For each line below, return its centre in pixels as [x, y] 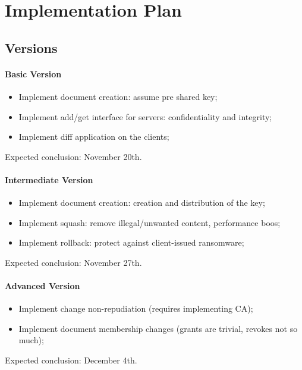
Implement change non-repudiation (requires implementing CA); [136, 308]
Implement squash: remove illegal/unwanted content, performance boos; [150, 222]
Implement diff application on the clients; [94, 137]
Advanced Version [43, 286]
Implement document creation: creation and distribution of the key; [142, 203]
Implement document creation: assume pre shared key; [118, 96]
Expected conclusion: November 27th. [73, 262]
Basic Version [33, 73]
